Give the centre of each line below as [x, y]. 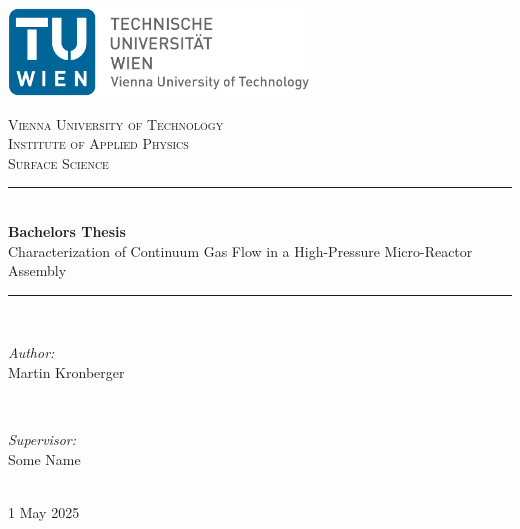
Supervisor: [42, 439]
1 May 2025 [44, 512]
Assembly [37, 270]
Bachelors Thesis [67, 231]
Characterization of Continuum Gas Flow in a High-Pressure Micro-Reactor [240, 250]
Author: [31, 352]
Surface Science [58, 162]
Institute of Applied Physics [98, 143]
